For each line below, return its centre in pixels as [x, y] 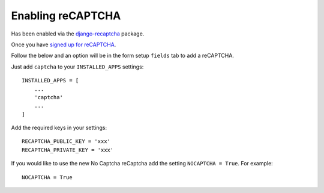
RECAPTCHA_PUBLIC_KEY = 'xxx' [66, 142]
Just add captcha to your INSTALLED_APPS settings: [77, 67]
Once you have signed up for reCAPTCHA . [64, 44]
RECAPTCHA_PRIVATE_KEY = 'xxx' [68, 150]
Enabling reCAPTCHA [66, 16]
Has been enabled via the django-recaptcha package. [78, 34]
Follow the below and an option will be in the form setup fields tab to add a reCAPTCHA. [122, 56]
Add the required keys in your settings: [59, 128]
